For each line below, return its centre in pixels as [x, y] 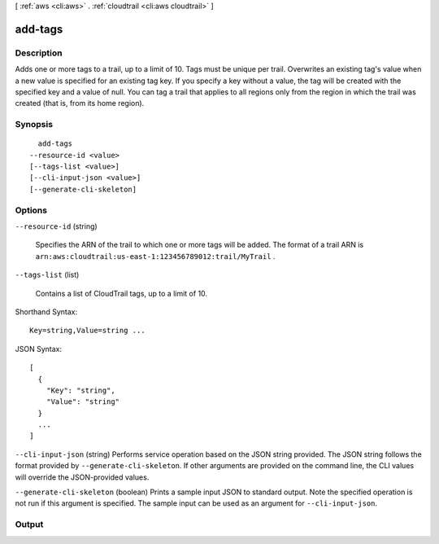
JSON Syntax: [39, 349]
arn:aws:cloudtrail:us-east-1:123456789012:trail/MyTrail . [155, 256]
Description [39, 53]
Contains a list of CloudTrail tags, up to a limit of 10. [121, 293]
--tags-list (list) [47, 275]
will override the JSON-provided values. [82, 477]
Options [31, 210]
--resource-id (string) [56, 226]
